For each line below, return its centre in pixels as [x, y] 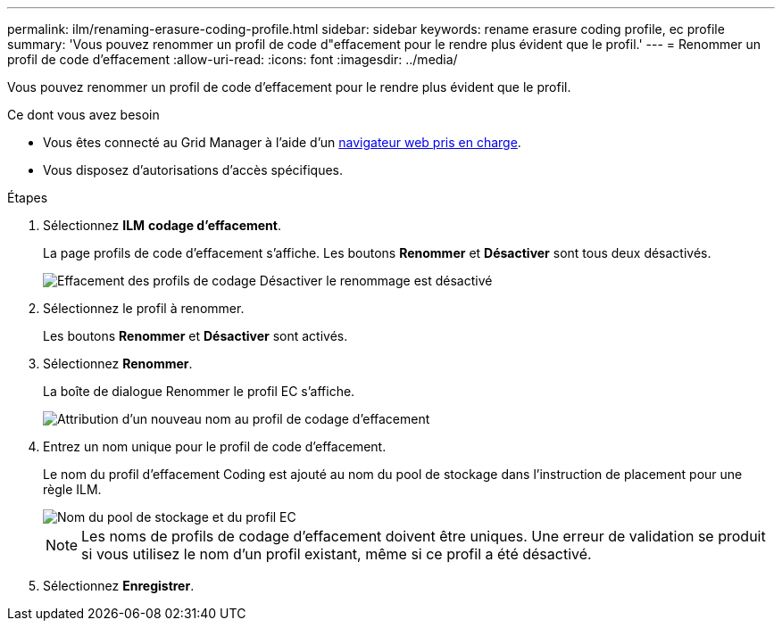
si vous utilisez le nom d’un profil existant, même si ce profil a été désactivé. [337, 554]
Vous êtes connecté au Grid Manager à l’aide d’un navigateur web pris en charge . [282, 142]
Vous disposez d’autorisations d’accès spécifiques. [193, 170]
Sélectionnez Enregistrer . [119, 586]
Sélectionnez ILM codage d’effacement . [162, 225]
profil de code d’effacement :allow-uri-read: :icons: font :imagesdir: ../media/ [233, 59]
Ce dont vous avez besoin [83, 115]
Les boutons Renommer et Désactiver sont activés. [195, 336]
